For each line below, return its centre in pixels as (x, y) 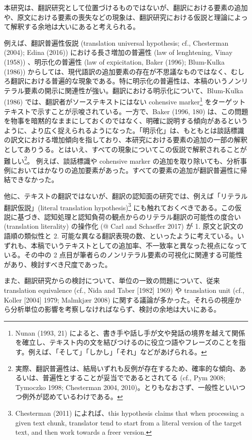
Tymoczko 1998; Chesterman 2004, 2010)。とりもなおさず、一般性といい (127, 387)
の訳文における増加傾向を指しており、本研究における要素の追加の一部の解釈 (126, 140)
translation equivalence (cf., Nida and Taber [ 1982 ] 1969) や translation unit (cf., (124, 290)
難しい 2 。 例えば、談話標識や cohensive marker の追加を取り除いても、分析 (122, 160)
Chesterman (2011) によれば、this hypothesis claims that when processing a (130, 413)
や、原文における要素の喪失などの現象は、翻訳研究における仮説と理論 (116, 17)
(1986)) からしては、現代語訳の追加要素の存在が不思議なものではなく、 (118, 71)
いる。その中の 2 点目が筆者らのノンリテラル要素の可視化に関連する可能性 (123, 255)
